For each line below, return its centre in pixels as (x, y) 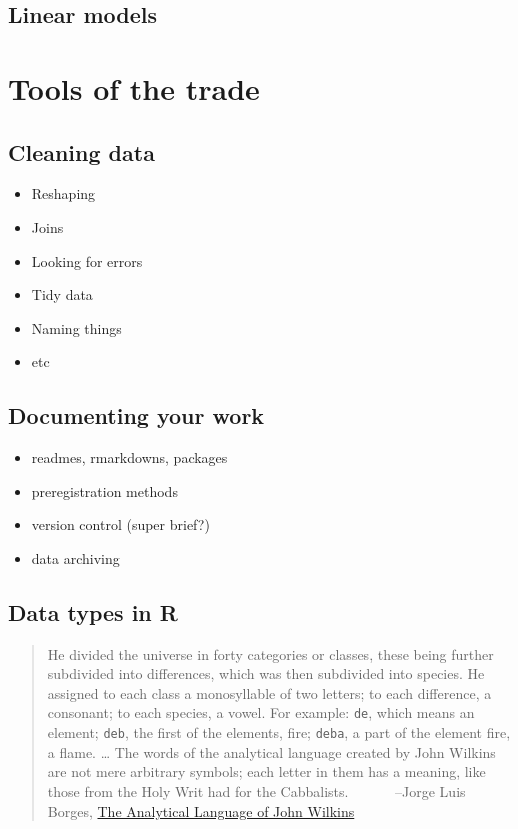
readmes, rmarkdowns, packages (129, 457)
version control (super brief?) (120, 524)
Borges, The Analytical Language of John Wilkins (201, 810)
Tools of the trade (134, 87)
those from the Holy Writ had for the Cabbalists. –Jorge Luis (256, 790)
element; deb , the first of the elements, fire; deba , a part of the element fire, (279, 732)
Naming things (76, 327)
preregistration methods (104, 490)
